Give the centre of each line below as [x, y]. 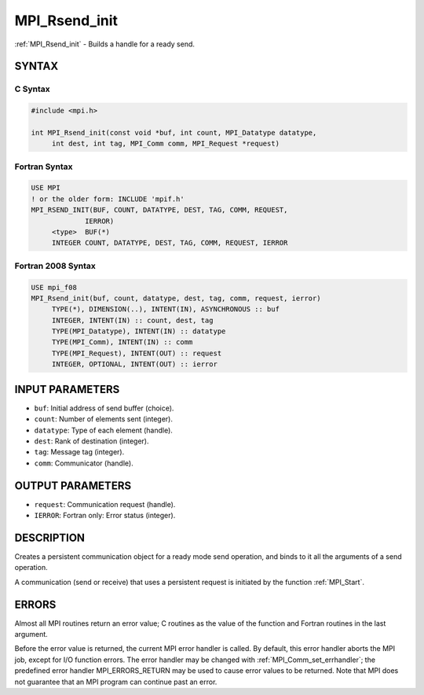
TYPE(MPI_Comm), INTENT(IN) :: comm [122, 342]
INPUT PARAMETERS [67, 389]
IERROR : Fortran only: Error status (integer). [105, 515]
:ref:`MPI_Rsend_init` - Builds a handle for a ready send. [105, 44]
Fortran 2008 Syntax [55, 266]
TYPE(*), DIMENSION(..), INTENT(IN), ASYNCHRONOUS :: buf [166, 309]
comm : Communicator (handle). [84, 463]
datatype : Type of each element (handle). [103, 430]
